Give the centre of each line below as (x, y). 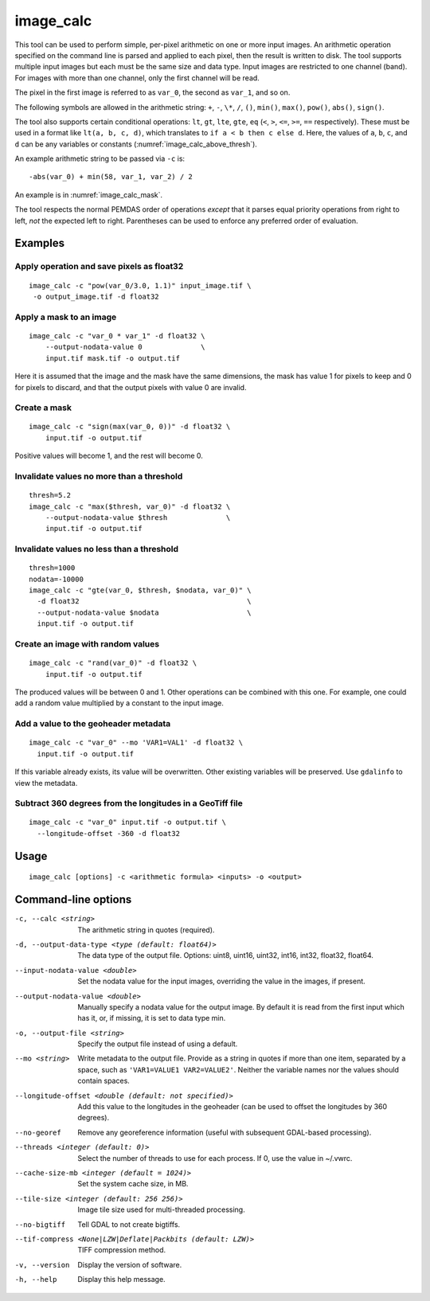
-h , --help (36, 1280)
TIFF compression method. (122, 1250)
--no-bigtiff (40, 1225)
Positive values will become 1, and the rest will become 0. (109, 456)
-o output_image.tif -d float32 (96, 296)
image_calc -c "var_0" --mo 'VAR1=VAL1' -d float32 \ (136, 743)
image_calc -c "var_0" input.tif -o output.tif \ (128, 822)
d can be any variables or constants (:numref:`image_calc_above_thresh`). (136, 144)
